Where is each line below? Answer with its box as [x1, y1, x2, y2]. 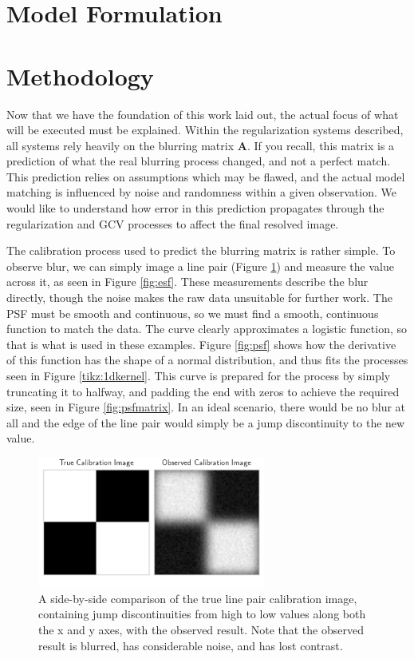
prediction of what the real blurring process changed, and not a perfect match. [6, 153, 391, 169]
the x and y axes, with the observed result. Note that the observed [38, 621, 364, 638]
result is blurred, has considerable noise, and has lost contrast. [38, 637, 343, 653]
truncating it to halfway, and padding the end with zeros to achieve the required [6, 383, 400, 399]
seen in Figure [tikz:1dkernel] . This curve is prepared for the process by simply [6, 367, 391, 383]
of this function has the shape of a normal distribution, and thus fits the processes [6, 351, 408, 368]
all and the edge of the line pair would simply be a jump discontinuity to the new [6, 414, 405, 431]
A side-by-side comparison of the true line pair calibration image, [38, 590, 357, 606]
